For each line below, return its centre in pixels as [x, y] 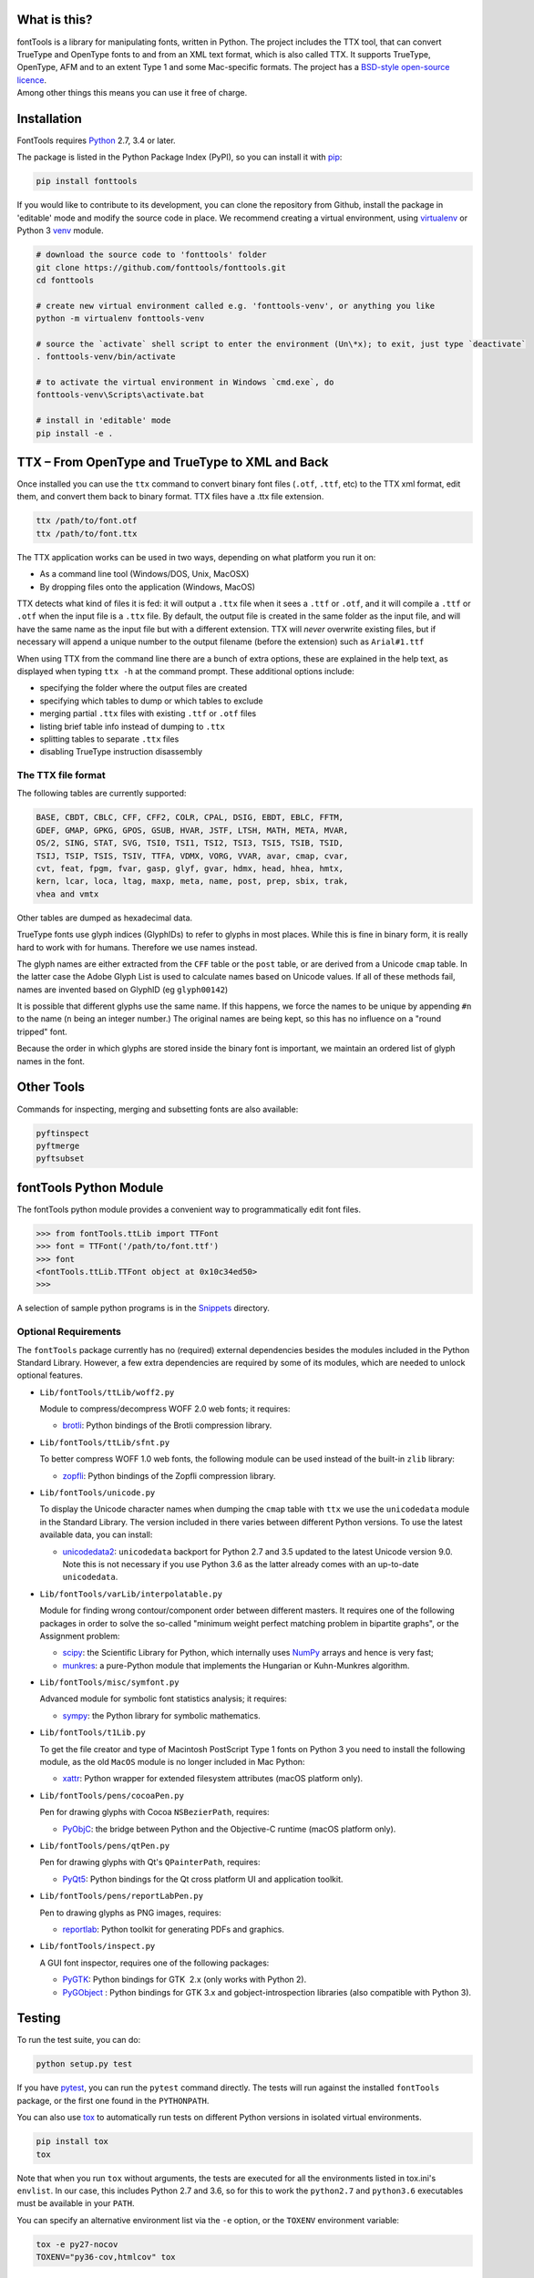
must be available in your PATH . [76, 2203]
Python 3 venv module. [60, 231]
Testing [39, 2018]
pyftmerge [58, 1145]
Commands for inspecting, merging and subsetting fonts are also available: [158, 1109]
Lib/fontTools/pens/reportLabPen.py [122, 1896]
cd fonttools [65, 280]
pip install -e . [75, 433]
